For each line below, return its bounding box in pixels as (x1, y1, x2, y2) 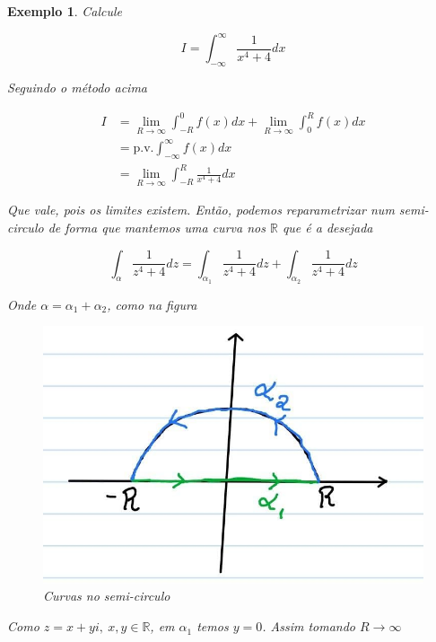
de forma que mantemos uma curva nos (48, 217, 266, 236)
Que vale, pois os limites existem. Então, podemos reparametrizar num (7, 200, 395, 219)
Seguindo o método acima (7, 77, 148, 96)
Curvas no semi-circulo (43, 586, 170, 605)
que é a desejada (282, 217, 373, 236)
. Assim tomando (262, 617, 355, 636)
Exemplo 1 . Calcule (7, 2, 123, 20)
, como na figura (107, 295, 197, 313)
